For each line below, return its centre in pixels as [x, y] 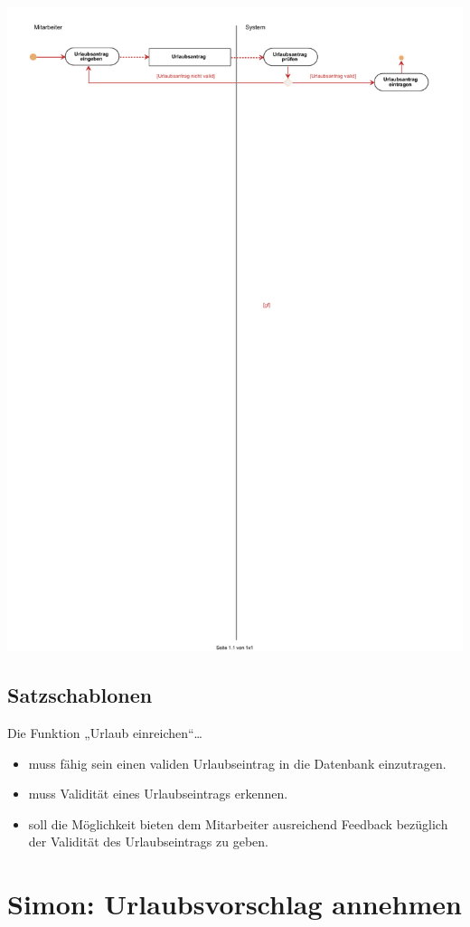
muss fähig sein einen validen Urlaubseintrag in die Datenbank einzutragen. [237, 763]
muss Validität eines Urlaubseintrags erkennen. [158, 794]
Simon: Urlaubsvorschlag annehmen [235, 904]
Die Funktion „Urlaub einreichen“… [105, 732]
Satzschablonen [80, 695]
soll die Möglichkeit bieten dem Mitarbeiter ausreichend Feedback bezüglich [238, 823]
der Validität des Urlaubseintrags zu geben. [148, 842]
